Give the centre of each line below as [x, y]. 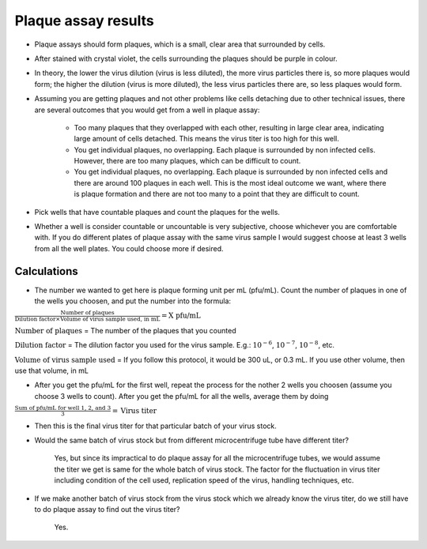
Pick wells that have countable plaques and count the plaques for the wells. [157, 212]
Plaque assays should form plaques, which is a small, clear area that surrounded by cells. [180, 44]
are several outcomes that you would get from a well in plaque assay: [147, 110]
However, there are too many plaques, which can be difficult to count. [187, 161]
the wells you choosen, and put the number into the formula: [133, 301]
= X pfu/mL [181, 316]
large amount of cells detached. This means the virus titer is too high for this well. [206, 139]
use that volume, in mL [51, 370]
